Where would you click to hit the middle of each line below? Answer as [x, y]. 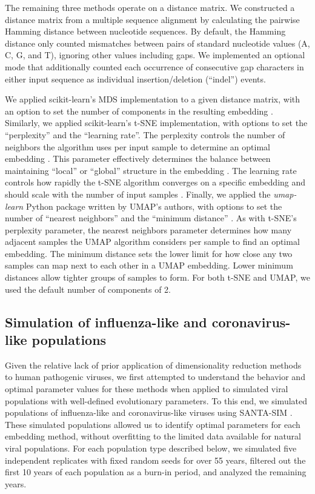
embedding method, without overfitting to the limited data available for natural [153, 436]
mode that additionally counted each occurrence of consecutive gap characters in [154, 66]
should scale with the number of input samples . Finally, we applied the [138, 194]
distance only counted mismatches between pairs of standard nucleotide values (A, [157, 43]
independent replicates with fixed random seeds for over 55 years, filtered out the [155, 460]
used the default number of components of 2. [88, 289]
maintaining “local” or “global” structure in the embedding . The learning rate [151, 170]
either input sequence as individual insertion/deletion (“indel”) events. [135, 78]
